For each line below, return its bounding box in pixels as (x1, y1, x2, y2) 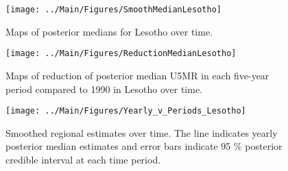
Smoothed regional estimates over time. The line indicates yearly (5, 125, 278, 140)
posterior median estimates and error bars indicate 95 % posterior (5, 139, 283, 153)
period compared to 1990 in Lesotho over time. (5, 81, 202, 96)
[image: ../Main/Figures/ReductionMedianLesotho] (5, 49, 237, 59)
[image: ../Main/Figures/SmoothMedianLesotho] (5, 5, 221, 14)
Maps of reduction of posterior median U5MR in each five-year (5, 68, 269, 82)
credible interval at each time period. (5, 152, 161, 166)
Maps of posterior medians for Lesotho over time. (5, 24, 213, 38)
